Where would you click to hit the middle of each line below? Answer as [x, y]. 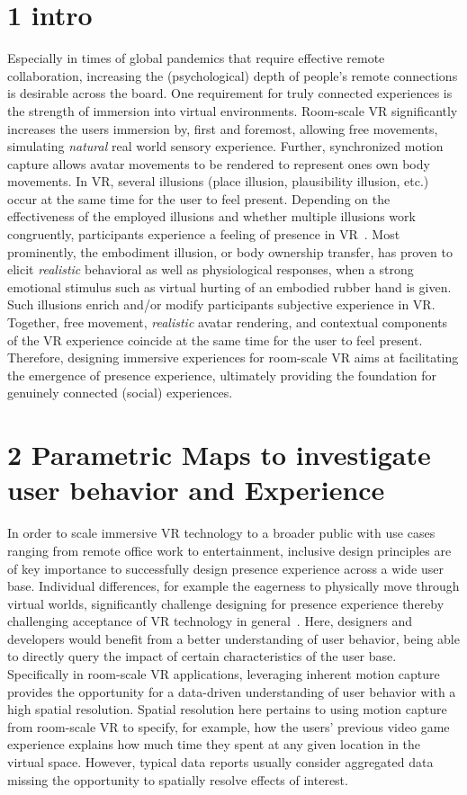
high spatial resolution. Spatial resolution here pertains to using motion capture [227, 709]
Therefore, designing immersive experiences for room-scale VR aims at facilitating [233, 357]
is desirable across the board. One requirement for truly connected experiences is [230, 93]
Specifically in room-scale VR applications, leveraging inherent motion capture [224, 674]
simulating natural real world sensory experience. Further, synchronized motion [225, 146]
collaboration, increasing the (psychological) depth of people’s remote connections [233, 75]
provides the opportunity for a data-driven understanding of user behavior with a [232, 691]
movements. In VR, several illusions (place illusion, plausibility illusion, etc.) [218, 181]
